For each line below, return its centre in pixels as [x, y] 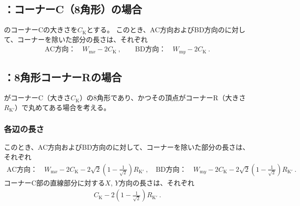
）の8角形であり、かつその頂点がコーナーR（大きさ [163, 98]
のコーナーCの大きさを [41, 30]
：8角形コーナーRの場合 [63, 77]
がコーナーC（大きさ [37, 98]
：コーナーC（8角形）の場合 [73, 9]
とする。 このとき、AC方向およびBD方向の [156, 30]
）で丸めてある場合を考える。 [63, 107]
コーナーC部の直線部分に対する [55, 182]
